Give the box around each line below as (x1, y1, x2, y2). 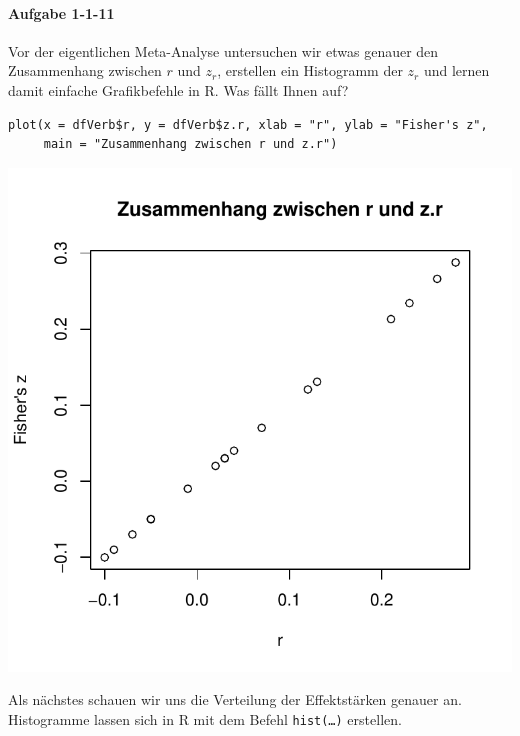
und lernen (423, 60, 490, 81)
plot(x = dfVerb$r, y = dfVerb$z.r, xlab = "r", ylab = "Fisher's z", (8, 117, 488, 132)
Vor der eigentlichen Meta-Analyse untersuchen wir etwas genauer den (8, 40, 439, 61)
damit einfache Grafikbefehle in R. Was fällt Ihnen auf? (8, 79, 349, 100)
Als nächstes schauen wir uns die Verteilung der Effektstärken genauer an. (8, 689, 462, 710)
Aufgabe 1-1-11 (8, 2, 115, 23)
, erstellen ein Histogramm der (217, 60, 403, 81)
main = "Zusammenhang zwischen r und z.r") (43, 137, 338, 152)
